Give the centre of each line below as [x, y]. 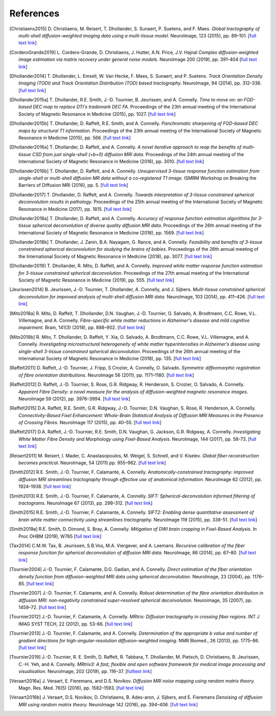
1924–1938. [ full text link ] [45, 487]
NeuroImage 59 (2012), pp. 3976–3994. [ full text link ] [74, 399]
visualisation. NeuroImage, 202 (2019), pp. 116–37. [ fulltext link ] [85, 671]
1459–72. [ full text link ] [42, 607]
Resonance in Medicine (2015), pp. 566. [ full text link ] [75, 138]
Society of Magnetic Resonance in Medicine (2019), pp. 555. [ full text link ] [97, 280]
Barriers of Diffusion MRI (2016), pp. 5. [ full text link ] [73, 185]
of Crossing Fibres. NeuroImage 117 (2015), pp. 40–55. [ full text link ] [90, 423]
